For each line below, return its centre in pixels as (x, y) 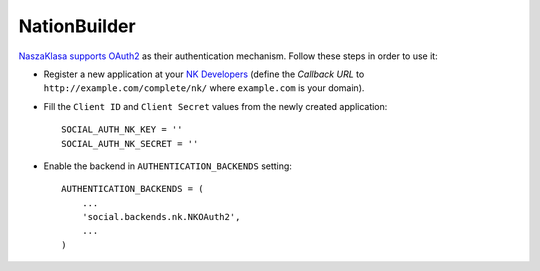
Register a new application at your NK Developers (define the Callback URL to (204, 74)
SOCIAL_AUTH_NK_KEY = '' (122, 129)
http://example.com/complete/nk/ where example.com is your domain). (204, 88)
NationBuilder (77, 26)
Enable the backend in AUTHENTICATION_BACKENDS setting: (167, 166)
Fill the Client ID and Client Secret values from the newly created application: (215, 106)
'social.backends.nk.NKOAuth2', (161, 217)
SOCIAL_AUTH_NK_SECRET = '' (130, 143)
